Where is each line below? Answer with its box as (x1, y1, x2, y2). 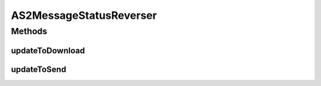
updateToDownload (11, 45, 86, 55)
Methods (11, 26, 48, 37)
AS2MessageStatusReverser (11, 9, 157, 22)
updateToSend (11, 64, 67, 74)
